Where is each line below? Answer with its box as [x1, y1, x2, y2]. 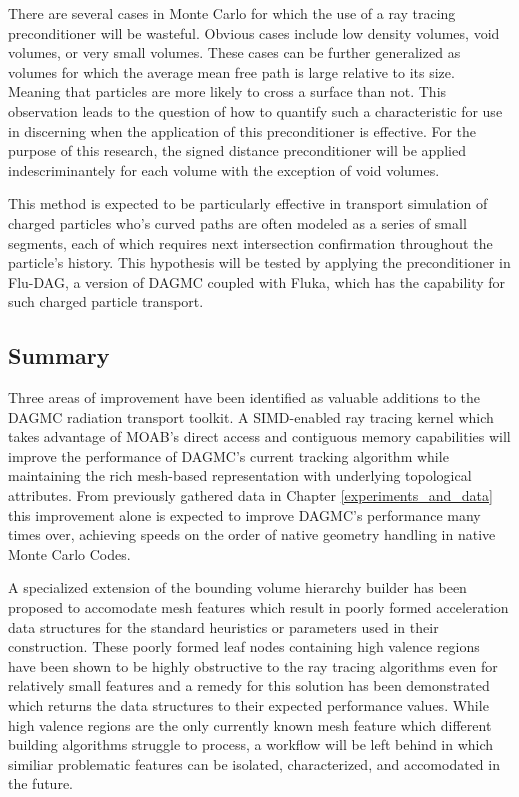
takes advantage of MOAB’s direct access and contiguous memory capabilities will [8, 426, 511, 447]
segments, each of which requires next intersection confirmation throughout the [8, 232, 493, 253]
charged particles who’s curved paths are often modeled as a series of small [8, 212, 467, 233]
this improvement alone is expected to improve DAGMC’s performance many [8, 504, 481, 525]
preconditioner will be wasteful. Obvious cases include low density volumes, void [8, 22, 500, 43]
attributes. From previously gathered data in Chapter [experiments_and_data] [8, 485, 493, 506]
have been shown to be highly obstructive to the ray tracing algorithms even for [8, 655, 498, 676]
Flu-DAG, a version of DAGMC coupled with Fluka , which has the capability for [8, 271, 506, 292]
